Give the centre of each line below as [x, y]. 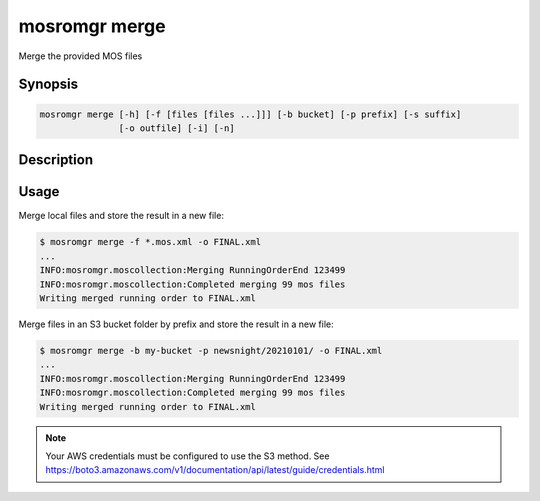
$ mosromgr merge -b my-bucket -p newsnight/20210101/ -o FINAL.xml [211, 350]
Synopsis [48, 84]
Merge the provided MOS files [80, 56]
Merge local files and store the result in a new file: [121, 216]
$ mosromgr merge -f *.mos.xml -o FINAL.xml [150, 242]
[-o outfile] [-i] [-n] [176, 128]
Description [56, 160]
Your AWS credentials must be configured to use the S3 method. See [187, 456]
